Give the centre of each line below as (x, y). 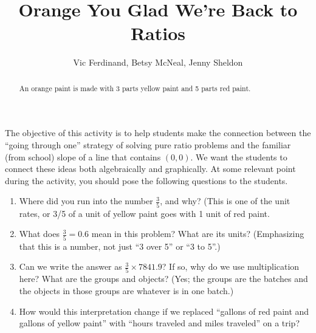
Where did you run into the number (86, 201)
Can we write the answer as (70, 266)
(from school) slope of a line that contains (83, 156)
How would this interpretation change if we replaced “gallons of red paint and (164, 311)
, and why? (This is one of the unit (225, 201)
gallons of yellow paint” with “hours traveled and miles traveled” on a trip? (160, 323)
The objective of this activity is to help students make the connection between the (158, 133)
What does (39, 234)
